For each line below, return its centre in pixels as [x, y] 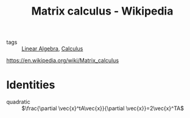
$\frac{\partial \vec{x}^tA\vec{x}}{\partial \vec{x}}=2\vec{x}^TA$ [103, 108]
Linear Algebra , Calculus [52, 49]
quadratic [18, 102]
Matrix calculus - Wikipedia [102, 11]
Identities [31, 85]
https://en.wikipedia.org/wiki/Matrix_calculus [63, 61]
